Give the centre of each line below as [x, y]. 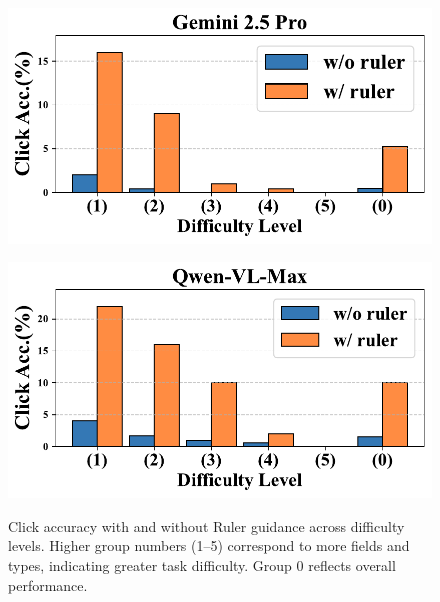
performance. [48, 584]
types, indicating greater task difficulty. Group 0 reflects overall [202, 564]
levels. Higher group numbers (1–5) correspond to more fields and [209, 545]
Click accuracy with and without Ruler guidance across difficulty [206, 525]
